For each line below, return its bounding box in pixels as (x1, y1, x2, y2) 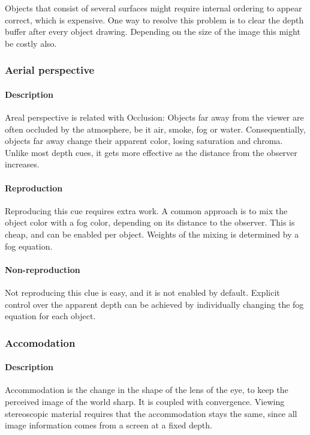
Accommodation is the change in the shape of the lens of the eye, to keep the (5, 383, 288, 396)
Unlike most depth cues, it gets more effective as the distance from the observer (5, 146, 297, 158)
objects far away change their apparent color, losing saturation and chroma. (5, 134, 283, 147)
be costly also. (5, 37, 57, 49)
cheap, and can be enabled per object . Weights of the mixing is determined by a (5, 227, 299, 240)
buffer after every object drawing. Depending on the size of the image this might (5, 25, 300, 38)
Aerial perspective (5, 62, 95, 77)
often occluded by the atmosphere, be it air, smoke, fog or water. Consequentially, (5, 122, 306, 135)
